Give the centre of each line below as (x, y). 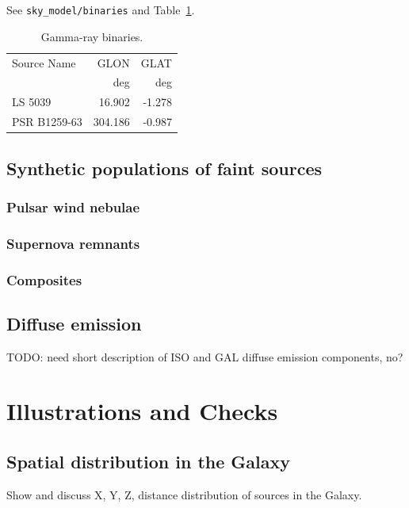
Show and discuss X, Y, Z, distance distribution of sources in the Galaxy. (184, 494)
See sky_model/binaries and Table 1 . (101, 10)
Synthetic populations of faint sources (164, 168)
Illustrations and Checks (142, 411)
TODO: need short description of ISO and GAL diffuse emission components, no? (205, 356)
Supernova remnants (73, 243)
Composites (44, 279)
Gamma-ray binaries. (92, 36)
